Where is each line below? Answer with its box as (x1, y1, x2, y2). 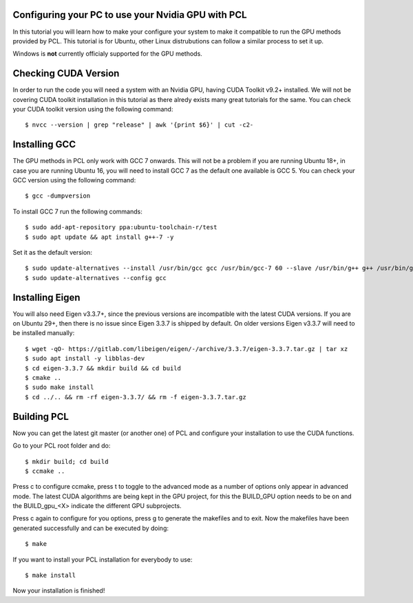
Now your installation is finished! (12, 586, 105, 595)
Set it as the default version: (12, 248, 93, 257)
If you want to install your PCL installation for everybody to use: (12, 555, 193, 564)
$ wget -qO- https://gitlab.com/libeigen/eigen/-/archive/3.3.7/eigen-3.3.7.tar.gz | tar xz (25, 345, 348, 352)
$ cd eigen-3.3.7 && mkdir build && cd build (25, 364, 182, 372)
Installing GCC (12, 138, 76, 151)
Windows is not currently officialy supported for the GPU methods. (12, 50, 202, 58)
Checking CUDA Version (12, 67, 120, 79)
